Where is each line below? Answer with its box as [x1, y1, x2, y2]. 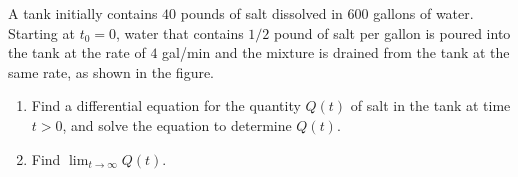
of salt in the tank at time [350, 95, 511, 116]
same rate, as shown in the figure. [8, 61, 215, 82]
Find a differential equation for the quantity [31, 95, 301, 116]
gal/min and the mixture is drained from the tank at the [162, 42, 510, 63]
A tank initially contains [8, 3, 158, 23]
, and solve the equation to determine [62, 114, 292, 135]
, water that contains [116, 22, 244, 43]
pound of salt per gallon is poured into [274, 22, 511, 43]
